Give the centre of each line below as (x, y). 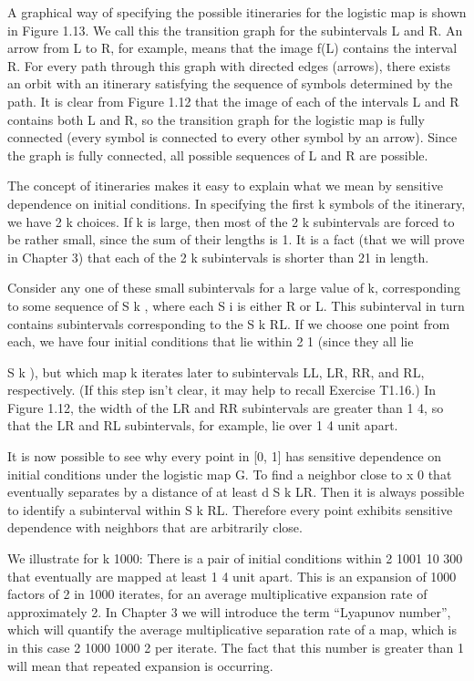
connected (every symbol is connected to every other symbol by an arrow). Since (232, 137)
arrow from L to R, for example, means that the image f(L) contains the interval (232, 48)
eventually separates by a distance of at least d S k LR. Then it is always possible (236, 492)
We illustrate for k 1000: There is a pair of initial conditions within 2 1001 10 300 (235, 558)
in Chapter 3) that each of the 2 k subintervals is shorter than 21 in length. (218, 257)
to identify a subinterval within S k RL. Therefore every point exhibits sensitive (230, 509)
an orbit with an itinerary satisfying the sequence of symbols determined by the (230, 83)
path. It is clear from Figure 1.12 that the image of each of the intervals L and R (233, 101)
